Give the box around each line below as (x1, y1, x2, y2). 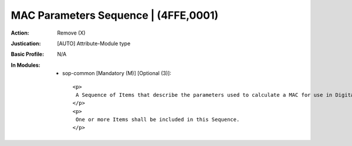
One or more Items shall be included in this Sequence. (75, 116, 240, 123)
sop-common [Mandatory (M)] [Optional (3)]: (62, 70, 171, 77)
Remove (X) (57, 29, 86, 36)
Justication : (11, 40, 41, 47)
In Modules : (11, 62, 40, 69)
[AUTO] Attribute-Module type (57, 40, 131, 47)
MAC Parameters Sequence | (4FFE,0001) (11, 9, 219, 22)
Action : (11, 29, 29, 36)
